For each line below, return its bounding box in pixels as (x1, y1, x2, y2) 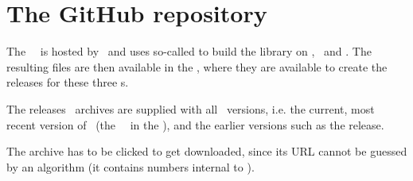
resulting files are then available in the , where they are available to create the (6, 58, 388, 75)
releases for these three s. (6, 74, 129, 90)
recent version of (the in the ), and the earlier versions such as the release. (6, 116, 384, 133)
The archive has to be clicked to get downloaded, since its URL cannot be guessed (6, 143, 407, 160)
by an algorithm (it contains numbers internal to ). (6, 158, 255, 175)
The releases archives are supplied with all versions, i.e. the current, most (6, 100, 375, 117)
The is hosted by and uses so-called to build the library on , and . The (6, 43, 372, 60)
